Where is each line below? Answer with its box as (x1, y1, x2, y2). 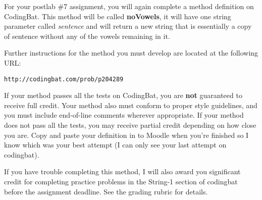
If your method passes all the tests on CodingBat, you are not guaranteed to (4, 90, 242, 101)
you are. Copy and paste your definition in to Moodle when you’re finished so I (4, 129, 249, 140)
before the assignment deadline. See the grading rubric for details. (4, 186, 208, 196)
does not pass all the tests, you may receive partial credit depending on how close (4, 120, 256, 130)
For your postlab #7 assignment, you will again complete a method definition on (4, 1, 254, 11)
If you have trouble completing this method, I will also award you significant (4, 166, 241, 177)
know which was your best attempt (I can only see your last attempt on (4, 139, 227, 150)
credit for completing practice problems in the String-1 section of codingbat (4, 176, 238, 186)
